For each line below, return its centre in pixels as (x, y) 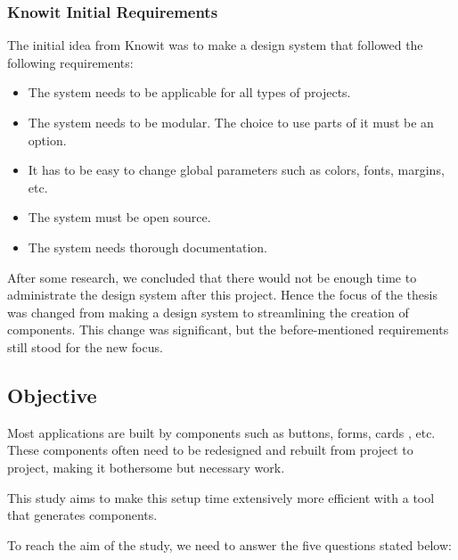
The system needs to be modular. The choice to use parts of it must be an (231, 122)
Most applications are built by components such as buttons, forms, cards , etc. (221, 432)
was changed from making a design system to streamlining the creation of (208, 312)
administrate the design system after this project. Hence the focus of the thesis (222, 295)
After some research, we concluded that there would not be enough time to (212, 277)
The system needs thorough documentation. (148, 247)
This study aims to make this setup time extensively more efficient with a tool (221, 497)
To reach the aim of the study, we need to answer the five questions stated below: (229, 544)
